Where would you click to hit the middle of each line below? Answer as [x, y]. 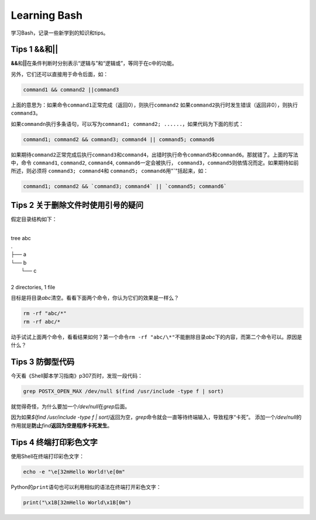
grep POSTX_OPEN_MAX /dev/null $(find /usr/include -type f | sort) [123, 391]
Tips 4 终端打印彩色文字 [54, 442]
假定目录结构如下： [34, 219]
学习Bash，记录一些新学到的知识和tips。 [60, 33]
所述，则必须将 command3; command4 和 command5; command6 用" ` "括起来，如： [110, 171]
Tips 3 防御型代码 [43, 362]
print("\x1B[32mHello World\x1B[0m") [77, 502]
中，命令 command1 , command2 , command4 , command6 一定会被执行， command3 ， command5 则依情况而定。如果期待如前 [155, 162]
